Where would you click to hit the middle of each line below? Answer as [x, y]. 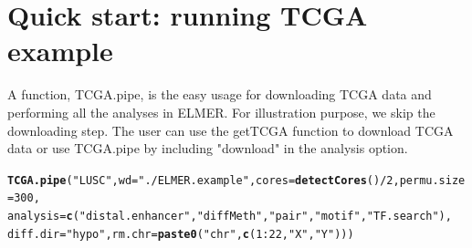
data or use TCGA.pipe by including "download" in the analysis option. [208, 148]
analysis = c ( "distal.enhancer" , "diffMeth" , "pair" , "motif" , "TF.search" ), [230, 216]
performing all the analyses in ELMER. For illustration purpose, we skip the [221, 112]
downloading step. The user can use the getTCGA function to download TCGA [231, 130]
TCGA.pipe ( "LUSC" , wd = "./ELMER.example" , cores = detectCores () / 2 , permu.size [236, 180]
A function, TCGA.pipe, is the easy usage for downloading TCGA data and [220, 94]
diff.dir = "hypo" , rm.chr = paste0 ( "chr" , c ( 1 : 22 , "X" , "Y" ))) [181, 234]
